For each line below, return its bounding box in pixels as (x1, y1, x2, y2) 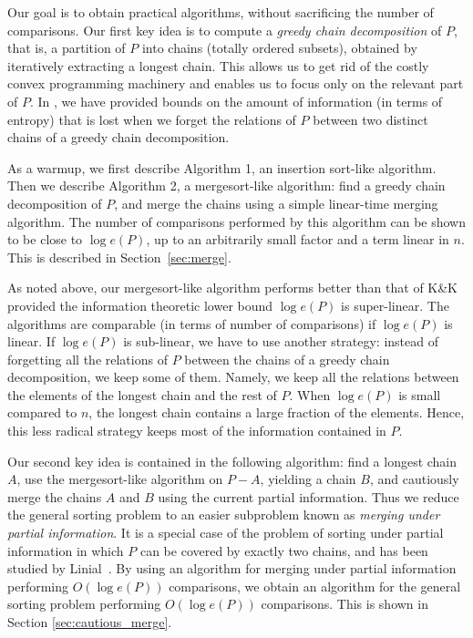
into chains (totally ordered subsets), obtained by (141, 38, 417, 57)
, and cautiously (369, 469, 459, 489)
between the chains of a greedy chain (184, 349, 390, 368)
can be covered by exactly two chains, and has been (139, 540, 428, 560)
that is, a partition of (7, 38, 126, 57)
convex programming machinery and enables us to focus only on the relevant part (7, 74, 464, 93)
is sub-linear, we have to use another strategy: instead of (123, 332, 438, 351)
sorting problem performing (7, 594, 161, 613)
